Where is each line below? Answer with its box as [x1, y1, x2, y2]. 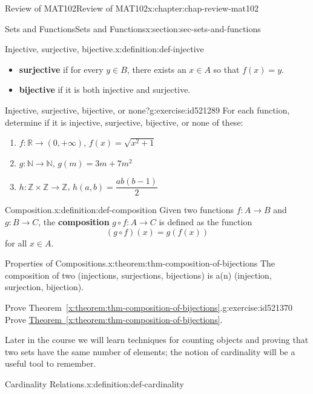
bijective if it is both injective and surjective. [19, 83, 191, 96]
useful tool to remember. [5, 357, 96, 370]
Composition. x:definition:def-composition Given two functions [5, 203, 234, 216]
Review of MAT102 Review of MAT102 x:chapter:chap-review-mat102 [5, 2, 259, 14]
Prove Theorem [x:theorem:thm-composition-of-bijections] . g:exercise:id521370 [5, 301, 293, 313]
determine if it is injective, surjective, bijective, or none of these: [5, 115, 243, 128]
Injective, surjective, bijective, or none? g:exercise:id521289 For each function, [5, 103, 290, 116]
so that [213, 63, 240, 75]
